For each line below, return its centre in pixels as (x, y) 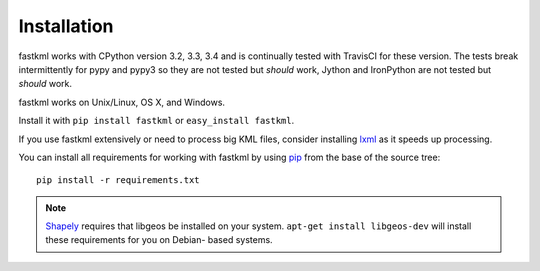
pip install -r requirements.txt (118, 180)
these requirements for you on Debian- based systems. (159, 240)
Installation (66, 26)
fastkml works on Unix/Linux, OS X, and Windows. (121, 102)
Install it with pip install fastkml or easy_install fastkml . (156, 121)
